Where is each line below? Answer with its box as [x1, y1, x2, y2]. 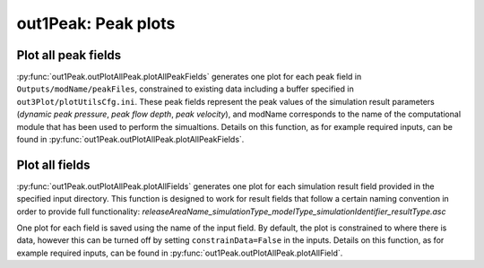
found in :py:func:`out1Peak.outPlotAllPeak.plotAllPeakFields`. [16, 134, 245, 145]
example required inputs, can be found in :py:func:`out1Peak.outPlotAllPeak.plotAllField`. [16, 247, 343, 258]
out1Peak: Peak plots [16, 13, 176, 33]
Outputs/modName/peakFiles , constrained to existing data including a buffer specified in [16, 83, 354, 94]
